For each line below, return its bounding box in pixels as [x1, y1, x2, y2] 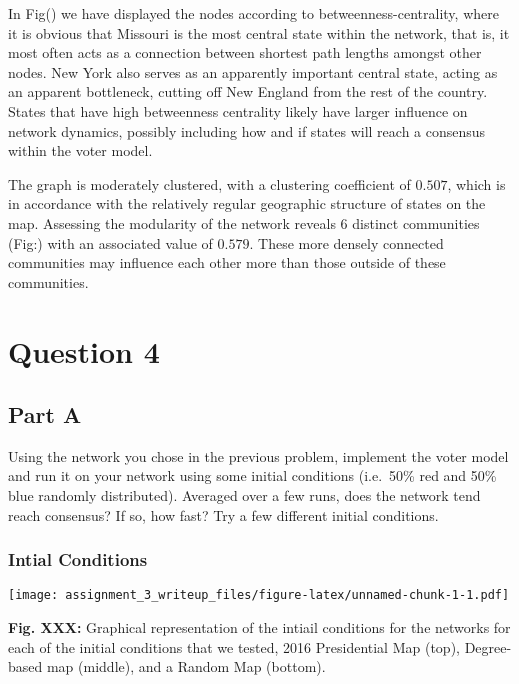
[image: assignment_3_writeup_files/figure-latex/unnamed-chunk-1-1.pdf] [8, 588, 510, 603]
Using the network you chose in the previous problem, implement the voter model [8, 445, 509, 466]
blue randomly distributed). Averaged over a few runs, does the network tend [8, 485, 481, 506]
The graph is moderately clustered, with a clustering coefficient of [8, 173, 411, 194]
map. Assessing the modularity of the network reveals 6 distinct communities [8, 212, 480, 233]
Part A [8, 399, 82, 430]
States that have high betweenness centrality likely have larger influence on [8, 100, 468, 121]
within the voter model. [8, 140, 153, 161]
